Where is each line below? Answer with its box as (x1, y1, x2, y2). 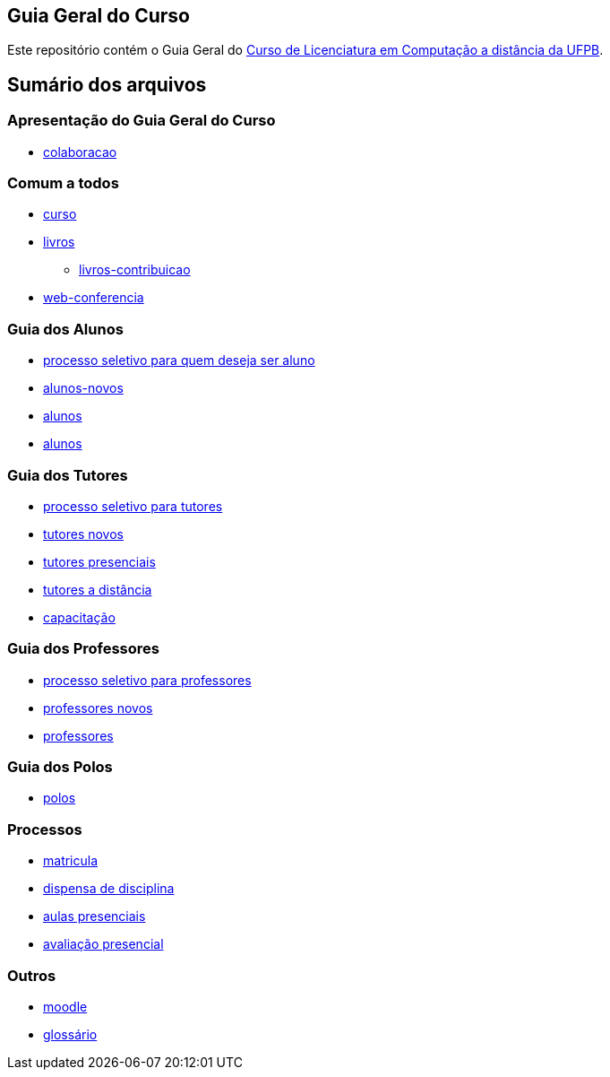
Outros (7, 966, 56, 985)
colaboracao (43, 143, 117, 160)
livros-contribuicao (79, 262, 191, 278)
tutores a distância (43, 581, 152, 597)
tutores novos (43, 525, 124, 542)
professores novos (43, 699, 153, 716)
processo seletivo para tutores (43, 498, 223, 514)
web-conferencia (43, 290, 144, 306)
